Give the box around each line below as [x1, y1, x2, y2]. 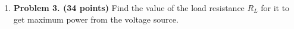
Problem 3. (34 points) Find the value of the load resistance [13, 2, 245, 13]
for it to [261, 2, 290, 13]
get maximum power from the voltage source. [13, 13, 179, 25]
